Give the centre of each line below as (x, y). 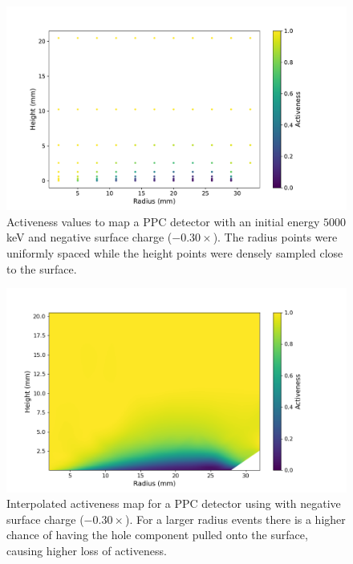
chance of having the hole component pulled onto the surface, (157, 535)
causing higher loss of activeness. (87, 550)
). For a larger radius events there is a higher (235, 519)
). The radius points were (275, 237)
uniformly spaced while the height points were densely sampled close (175, 253)
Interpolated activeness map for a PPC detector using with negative (174, 503)
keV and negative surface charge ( (89, 237)
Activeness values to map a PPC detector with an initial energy (163, 221)
